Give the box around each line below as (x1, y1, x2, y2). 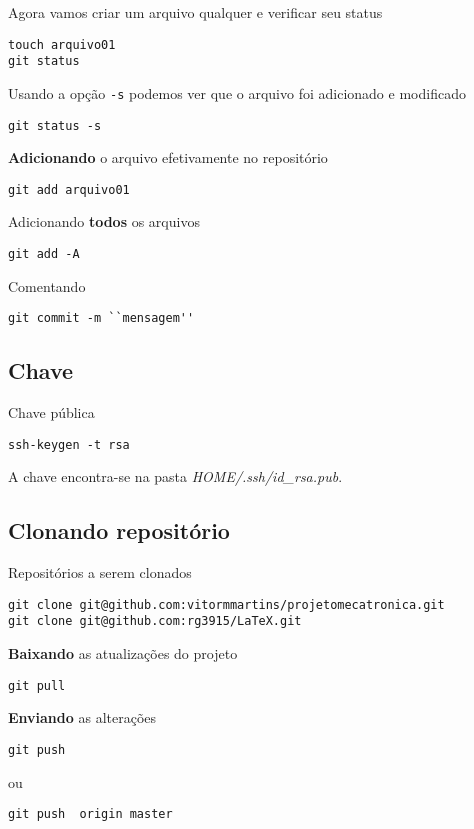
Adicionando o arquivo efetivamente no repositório (8, 147, 328, 168)
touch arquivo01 (8, 37, 116, 52)
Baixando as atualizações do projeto (8, 643, 238, 664)
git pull (8, 678, 66, 693)
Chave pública (8, 402, 95, 423)
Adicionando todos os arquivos (8, 211, 200, 232)
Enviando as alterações (8, 707, 157, 728)
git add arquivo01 (8, 182, 130, 197)
